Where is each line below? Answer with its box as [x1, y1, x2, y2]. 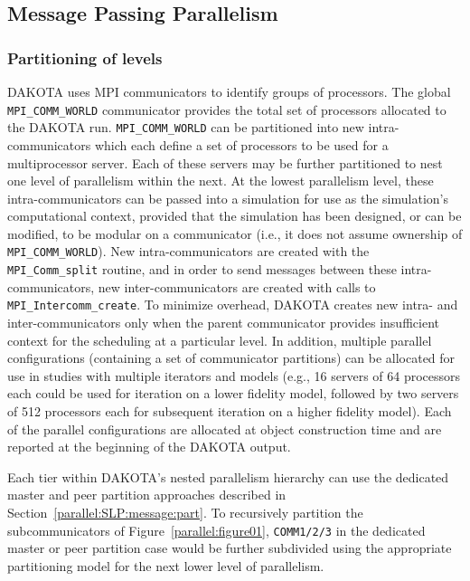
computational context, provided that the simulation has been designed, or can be [7, 206, 462, 225]
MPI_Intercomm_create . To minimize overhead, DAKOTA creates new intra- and [7, 295, 458, 314]
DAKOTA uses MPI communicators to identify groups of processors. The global [7, 82, 451, 100]
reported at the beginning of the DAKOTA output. [7, 437, 291, 456]
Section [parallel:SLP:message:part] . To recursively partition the [7, 502, 363, 521]
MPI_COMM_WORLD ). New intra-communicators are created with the [7, 242, 370, 261]
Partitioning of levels [7, 46, 163, 69]
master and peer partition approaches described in [7, 485, 287, 504]
